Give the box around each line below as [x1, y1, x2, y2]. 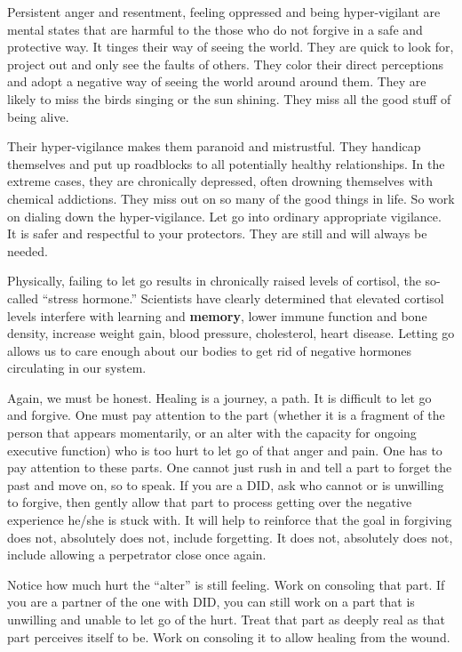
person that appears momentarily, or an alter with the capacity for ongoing [7, 423, 417, 442]
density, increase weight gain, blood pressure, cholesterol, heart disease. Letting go [7, 324, 455, 342]
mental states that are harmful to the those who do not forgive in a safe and [7, 20, 423, 38]
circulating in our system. [7, 358, 147, 377]
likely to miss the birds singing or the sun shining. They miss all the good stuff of [7, 89, 451, 108]
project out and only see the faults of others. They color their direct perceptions [7, 54, 443, 73]
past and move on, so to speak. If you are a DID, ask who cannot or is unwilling [7, 475, 444, 494]
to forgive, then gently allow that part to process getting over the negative [7, 493, 412, 511]
